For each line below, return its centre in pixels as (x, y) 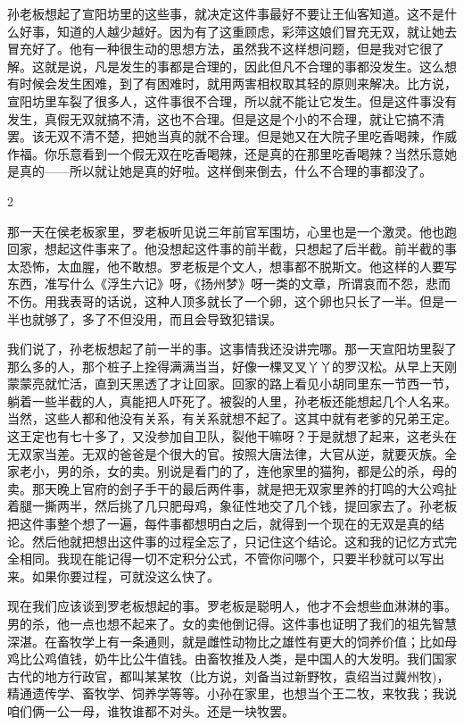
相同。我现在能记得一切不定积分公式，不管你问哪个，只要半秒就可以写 (225, 559)
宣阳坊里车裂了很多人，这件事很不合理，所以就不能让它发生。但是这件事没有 (232, 100)
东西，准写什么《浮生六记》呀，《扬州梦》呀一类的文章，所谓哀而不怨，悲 (223, 284)
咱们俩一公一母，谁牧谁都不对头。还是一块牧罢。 (151, 710)
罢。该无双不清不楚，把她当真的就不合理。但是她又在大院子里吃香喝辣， (220, 136)
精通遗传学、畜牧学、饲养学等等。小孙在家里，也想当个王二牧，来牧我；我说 (232, 693)
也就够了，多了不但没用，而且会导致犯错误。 (150, 318)
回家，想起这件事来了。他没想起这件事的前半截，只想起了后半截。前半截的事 (232, 249)
